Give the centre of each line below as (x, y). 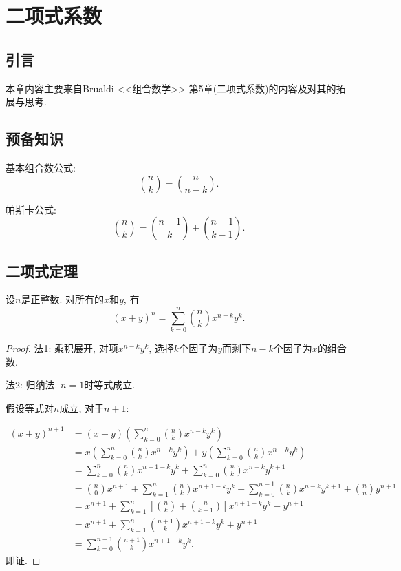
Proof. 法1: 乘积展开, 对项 (62, 348)
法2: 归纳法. (32, 385)
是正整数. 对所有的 (62, 299)
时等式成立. (110, 385)
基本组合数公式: (41, 167)
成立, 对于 (82, 407)
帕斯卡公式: (31, 209)
